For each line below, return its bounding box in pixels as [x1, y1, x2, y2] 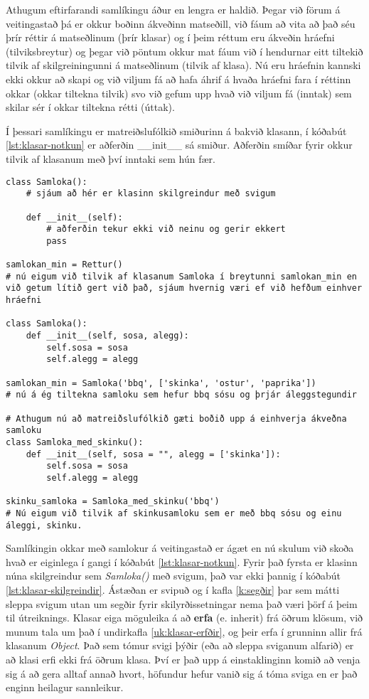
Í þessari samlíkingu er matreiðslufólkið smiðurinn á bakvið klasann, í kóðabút [6, 123, 347, 138]
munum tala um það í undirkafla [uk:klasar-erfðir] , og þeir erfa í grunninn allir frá [6, 624, 363, 639]
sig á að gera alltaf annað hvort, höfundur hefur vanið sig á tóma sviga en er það [6, 666, 358, 681]
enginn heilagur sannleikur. [6, 680, 124, 695]
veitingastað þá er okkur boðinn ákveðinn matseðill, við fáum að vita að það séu [6, 16, 355, 31]
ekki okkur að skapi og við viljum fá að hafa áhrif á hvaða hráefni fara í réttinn [6, 71, 351, 86]
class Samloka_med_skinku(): [6, 437, 144, 447]
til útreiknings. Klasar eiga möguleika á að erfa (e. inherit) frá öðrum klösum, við [6, 610, 363, 625]
